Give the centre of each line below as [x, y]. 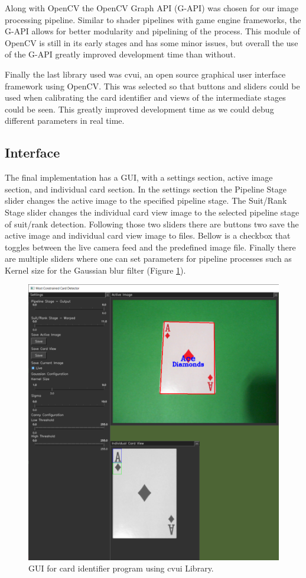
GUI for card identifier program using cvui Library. [121, 568]
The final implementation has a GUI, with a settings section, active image [139, 177]
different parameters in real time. [65, 121]
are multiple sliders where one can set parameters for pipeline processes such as [148, 259]
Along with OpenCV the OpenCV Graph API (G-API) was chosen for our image [152, 8]
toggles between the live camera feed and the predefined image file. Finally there [150, 247]
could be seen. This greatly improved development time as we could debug [139, 109]
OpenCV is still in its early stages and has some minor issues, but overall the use [152, 42]
